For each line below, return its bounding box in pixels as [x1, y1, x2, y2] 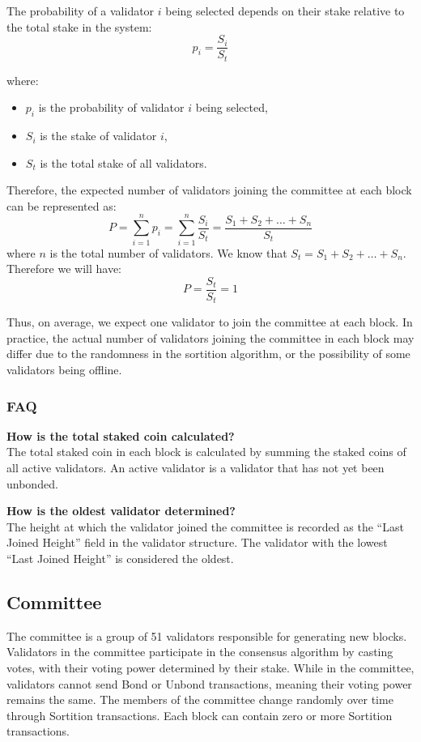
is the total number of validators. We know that [49, 244, 287, 261]
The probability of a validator [6, 2, 155, 19]
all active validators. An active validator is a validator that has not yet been [6, 459, 385, 476]
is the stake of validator [40, 127, 157, 144]
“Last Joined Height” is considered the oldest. [6, 550, 234, 567]
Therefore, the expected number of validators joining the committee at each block [6, 181, 412, 198]
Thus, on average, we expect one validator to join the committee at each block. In [6, 313, 413, 330]
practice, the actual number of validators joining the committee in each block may [6, 329, 415, 346]
